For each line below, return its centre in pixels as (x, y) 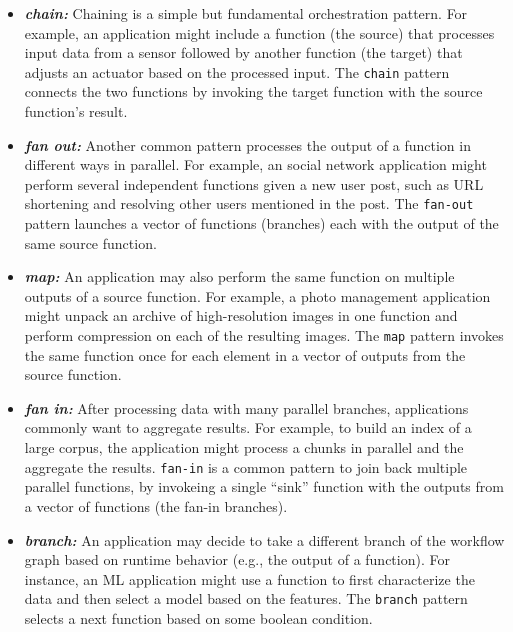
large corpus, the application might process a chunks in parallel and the (244, 447)
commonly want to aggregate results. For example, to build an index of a (248, 427)
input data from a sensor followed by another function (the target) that (243, 52)
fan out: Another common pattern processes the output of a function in (247, 144)
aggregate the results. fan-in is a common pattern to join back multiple (246, 466)
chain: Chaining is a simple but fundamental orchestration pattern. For (246, 13)
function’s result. (76, 111)
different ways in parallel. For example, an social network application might (255, 164)
